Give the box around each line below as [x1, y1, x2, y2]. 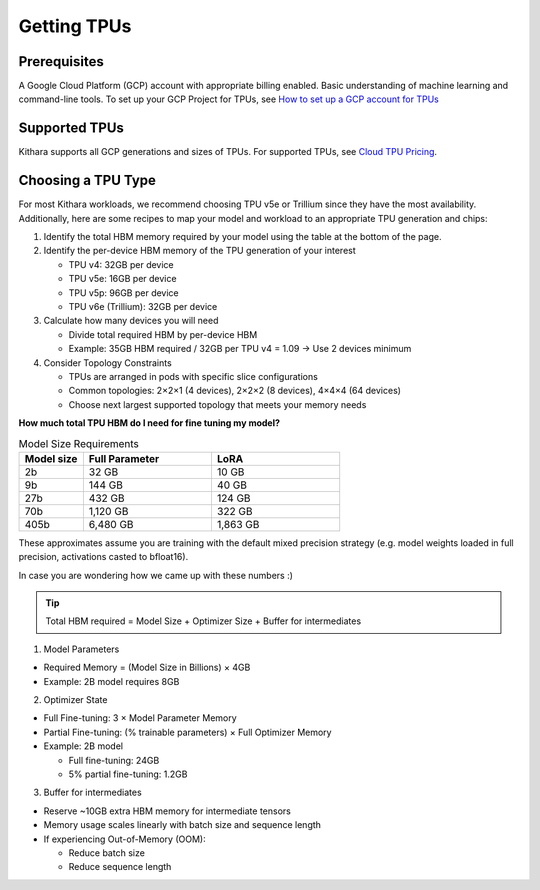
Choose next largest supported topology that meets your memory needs [68, 398, 367, 410]
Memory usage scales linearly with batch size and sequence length [43, 819, 322, 831]
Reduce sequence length [68, 861, 172, 873]
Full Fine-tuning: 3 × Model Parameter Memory [43, 712, 237, 724]
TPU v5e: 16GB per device [68, 273, 177, 285]
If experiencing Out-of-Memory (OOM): [43, 833, 206, 845]
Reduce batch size [68, 846, 145, 859]
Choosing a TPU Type [18, 172, 157, 189]
